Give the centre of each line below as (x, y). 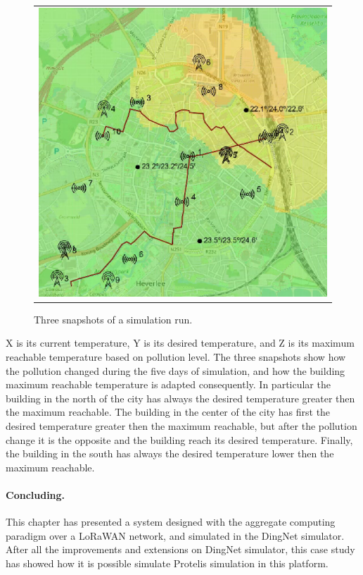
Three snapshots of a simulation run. (113, 319)
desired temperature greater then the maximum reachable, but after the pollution (181, 426)
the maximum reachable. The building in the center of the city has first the (168, 412)
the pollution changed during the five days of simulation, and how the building (176, 370)
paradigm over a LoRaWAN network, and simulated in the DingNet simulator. (175, 535)
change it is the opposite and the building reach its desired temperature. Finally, (179, 439)
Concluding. (36, 494)
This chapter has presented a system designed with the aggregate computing (171, 522)
